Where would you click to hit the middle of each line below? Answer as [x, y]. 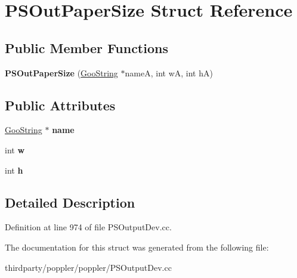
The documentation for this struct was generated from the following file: [137, 247]
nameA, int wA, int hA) [169, 72]
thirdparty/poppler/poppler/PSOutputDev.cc [88, 267]
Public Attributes [60, 105]
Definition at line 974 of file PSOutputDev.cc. [88, 227]
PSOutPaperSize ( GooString [61, 72]
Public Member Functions [86, 47]
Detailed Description [70, 202]
